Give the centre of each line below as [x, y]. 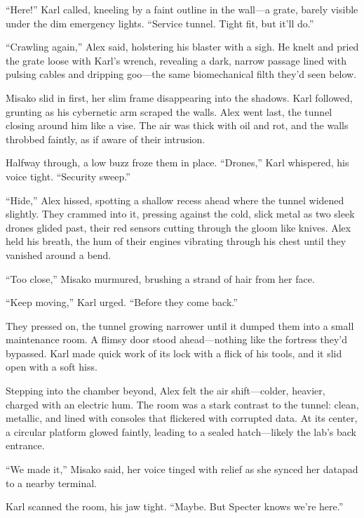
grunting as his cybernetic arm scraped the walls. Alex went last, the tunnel [169, 111]
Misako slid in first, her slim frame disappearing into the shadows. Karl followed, [179, 97]
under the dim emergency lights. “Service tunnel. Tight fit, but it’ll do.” [160, 23]
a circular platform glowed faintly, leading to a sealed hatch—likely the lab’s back [181, 431]
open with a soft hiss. [52, 367]
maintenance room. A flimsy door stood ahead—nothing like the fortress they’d [176, 339]
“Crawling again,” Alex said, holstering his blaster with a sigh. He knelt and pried [182, 47]
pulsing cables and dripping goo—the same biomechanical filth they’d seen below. [181, 74]
